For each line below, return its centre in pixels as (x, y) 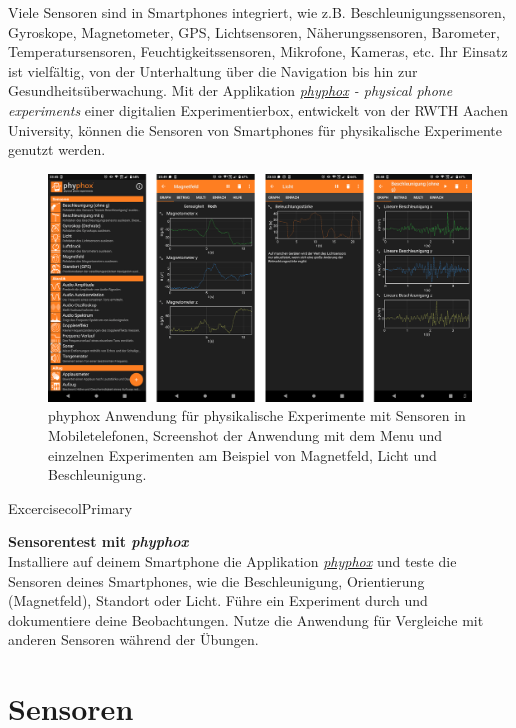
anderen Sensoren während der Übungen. (133, 639)
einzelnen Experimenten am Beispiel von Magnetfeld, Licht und (242, 454)
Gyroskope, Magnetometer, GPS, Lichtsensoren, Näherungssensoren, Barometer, (254, 31)
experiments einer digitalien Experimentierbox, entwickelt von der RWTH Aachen (258, 109)
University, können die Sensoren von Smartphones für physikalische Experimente (255, 129)
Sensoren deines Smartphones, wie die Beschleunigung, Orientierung (216, 580)
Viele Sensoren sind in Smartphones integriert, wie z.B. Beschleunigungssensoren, (257, 12)
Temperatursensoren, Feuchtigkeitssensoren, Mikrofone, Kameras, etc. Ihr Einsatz (258, 51)
